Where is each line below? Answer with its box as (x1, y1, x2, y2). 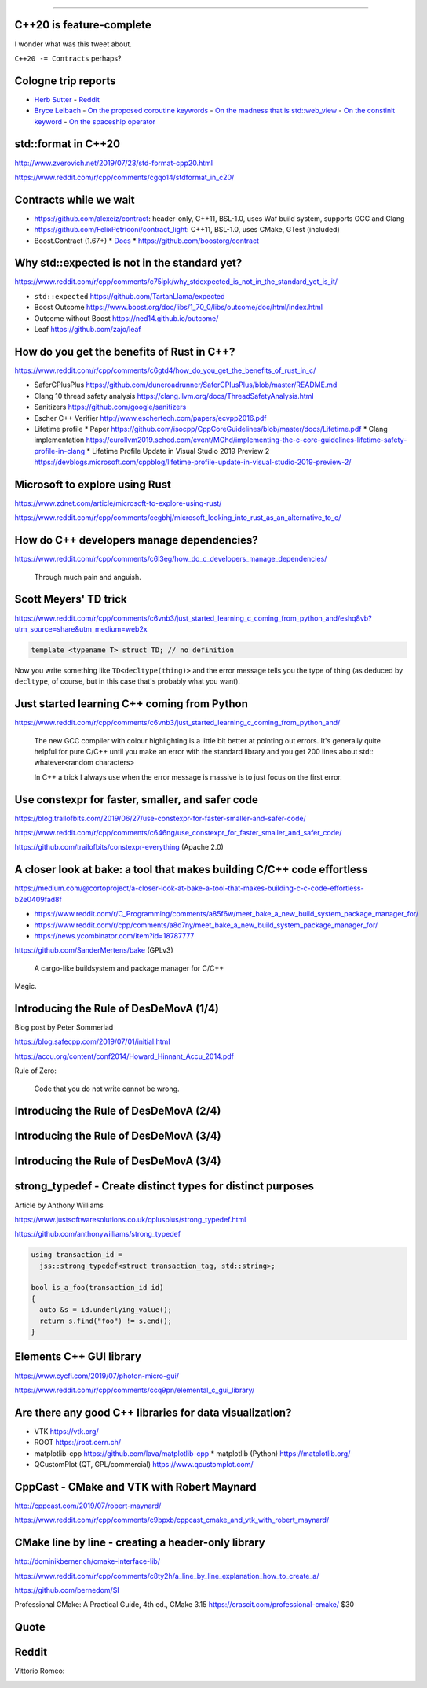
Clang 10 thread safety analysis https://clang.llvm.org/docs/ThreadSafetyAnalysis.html (34, 391, 314, 400)
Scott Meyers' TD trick (14, 592, 127, 606)
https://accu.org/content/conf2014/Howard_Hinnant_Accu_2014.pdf (14, 1051, 235, 1061)
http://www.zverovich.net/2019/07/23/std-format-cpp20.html (14, 158, 213, 168)
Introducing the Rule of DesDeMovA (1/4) (14, 1001, 220, 1015)
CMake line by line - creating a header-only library (14, 1536, 266, 1550)
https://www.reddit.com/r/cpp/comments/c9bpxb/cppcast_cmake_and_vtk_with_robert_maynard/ (14, 1515, 330, 1525)
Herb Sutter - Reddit (34, 94, 100, 104)
